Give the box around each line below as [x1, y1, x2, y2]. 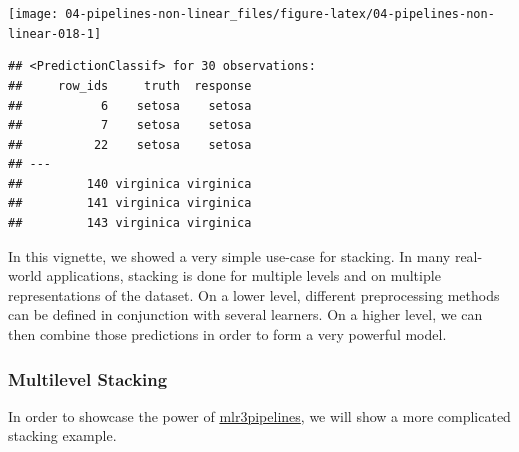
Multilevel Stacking [8, 366, 168, 391]
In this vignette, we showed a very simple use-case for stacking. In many [8, 245, 451, 266]
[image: [8, 7, 59, 21]
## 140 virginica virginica [8, 176, 252, 191]
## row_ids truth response [8, 78, 252, 93]
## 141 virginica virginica [8, 196, 252, 211]
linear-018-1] [8, 26, 102, 41]
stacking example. [8, 425, 117, 446]
